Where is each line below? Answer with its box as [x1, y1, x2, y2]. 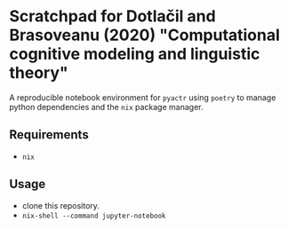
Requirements [9, 127, 89, 143]
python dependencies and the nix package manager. [9, 101, 204, 112]
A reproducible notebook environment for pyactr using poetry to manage [9, 91, 276, 103]
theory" [9, 63, 68, 83]
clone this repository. [21, 200, 100, 210]
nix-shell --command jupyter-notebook [21, 211, 166, 220]
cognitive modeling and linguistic [9, 44, 260, 64]
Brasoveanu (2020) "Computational [9, 25, 280, 45]
